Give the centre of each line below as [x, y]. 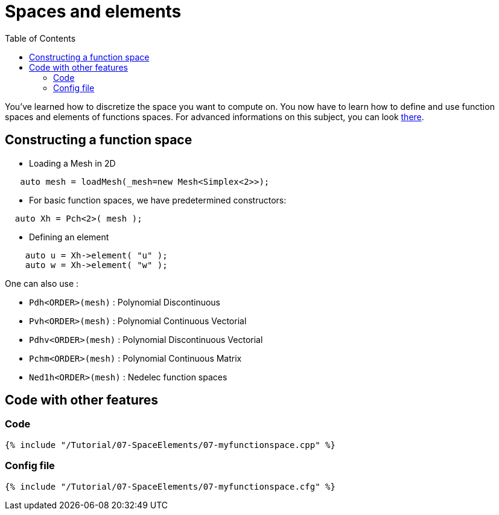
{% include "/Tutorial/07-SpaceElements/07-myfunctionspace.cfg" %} [170, 486]
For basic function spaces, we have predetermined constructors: [158, 200]
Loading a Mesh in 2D [72, 163]
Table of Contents [40, 38]
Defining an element [69, 237]
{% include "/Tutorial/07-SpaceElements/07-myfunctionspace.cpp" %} [170, 445]
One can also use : [42, 283]
